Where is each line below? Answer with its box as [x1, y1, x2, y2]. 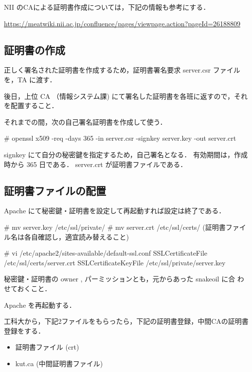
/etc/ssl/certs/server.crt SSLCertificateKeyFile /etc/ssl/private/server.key [4, 257, 226, 267]
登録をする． [4, 325, 45, 335]
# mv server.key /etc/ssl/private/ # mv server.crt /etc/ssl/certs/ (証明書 [4, 222, 226, 232]
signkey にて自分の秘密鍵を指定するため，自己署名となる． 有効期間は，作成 [4, 149, 248, 159]
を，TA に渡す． [4, 74, 56, 84]
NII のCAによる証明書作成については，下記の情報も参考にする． [4, 2, 210, 12]
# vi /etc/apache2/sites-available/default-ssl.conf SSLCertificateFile [4, 248, 207, 258]
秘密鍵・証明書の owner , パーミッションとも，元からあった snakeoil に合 [4, 274, 235, 284]
